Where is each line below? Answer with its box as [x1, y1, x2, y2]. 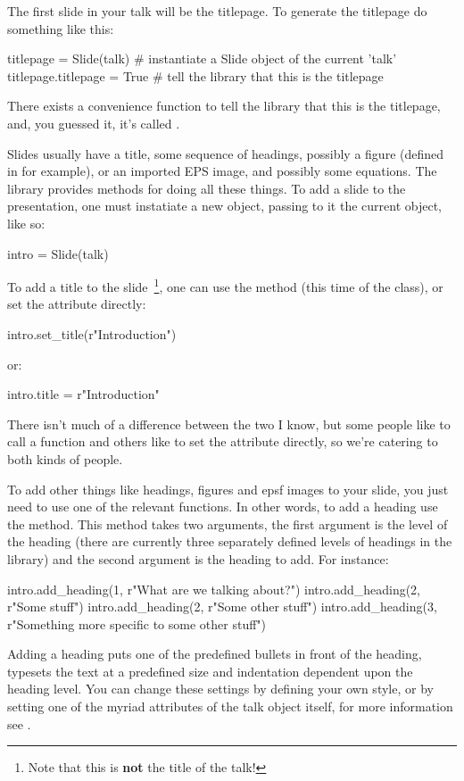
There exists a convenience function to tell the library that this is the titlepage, [7, 96, 441, 115]
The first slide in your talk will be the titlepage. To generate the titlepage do [7, 2, 427, 20]
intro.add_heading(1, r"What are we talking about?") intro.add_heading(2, [7, 579, 421, 598]
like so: [7, 213, 46, 232]
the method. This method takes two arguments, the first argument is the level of [7, 514, 448, 533]
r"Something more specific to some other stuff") [7, 614, 267, 633]
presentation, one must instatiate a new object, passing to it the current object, [7, 196, 442, 215]
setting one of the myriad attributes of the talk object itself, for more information [7, 697, 453, 716]
